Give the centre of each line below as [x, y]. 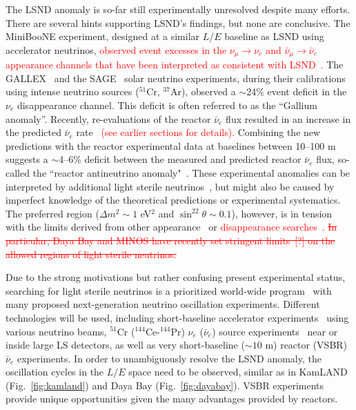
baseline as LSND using [274, 36]
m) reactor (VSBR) [306, 345]
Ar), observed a [203, 91]
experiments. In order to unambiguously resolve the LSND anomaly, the [169, 358]
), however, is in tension [282, 213]
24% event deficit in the [297, 91]
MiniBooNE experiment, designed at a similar [103, 36]
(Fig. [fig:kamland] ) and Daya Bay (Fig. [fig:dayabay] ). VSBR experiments [165, 385]
